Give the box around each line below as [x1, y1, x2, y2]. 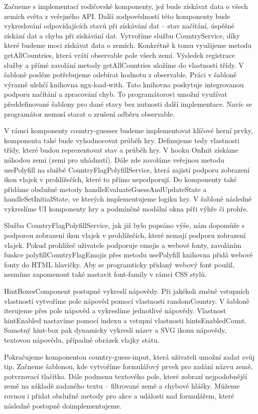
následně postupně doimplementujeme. [4, 400, 122, 411]
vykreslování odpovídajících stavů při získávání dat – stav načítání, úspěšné [4, 20, 235, 31]
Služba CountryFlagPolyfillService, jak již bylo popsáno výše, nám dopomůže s [4, 220, 245, 230]
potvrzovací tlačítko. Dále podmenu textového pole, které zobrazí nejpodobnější [4, 371, 248, 381]
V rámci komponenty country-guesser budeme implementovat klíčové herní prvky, [4, 125, 253, 136]
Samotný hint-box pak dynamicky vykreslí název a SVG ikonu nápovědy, [4, 325, 227, 335]
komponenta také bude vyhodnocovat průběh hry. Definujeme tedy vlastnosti [4, 135, 240, 145]
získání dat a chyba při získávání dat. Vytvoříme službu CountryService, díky [4, 30, 240, 40]
